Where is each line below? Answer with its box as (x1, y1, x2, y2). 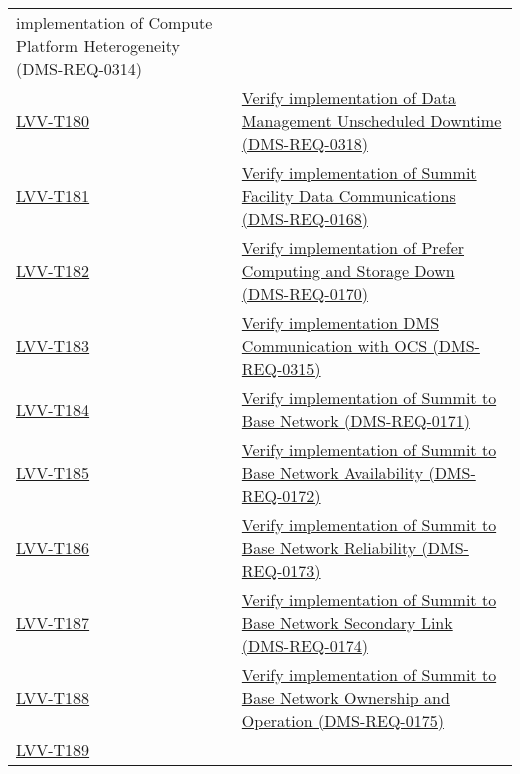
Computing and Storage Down (241, 259, 455, 282)
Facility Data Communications (241, 184, 456, 207)
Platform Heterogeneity (16, 34, 180, 57)
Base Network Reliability (241, 536, 417, 559)
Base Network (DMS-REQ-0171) (241, 409, 470, 432)
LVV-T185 (16, 461, 90, 484)
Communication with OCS (241, 334, 428, 357)
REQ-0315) (241, 357, 321, 380)
